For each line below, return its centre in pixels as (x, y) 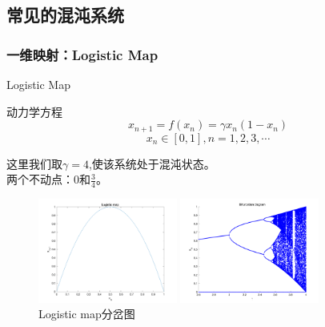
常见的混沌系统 (65, 15)
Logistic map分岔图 (87, 314)
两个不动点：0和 (48, 179)
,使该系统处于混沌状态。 (152, 163)
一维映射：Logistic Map (82, 54)
